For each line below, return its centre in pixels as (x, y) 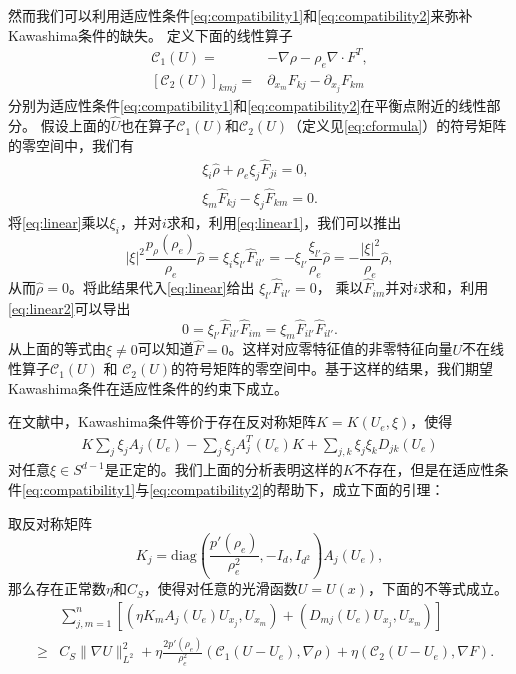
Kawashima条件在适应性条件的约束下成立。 (148, 387)
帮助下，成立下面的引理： (360, 489)
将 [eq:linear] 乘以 (59, 222)
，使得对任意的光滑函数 (220, 588)
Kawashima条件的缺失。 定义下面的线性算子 (150, 34)
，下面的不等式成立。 (438, 588)
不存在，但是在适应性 (424, 469)
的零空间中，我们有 (71, 144)
